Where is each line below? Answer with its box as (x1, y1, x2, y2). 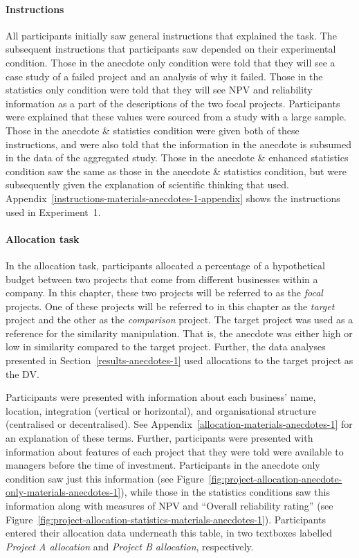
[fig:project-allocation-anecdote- (208, 471, 342, 485)
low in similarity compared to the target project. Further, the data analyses (6, 339, 326, 354)
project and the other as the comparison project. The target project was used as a (6, 312, 353, 327)
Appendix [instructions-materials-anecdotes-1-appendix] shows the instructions (6, 190, 340, 205)
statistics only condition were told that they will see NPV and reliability (6, 82, 313, 97)
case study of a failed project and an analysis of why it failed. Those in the (6, 69, 323, 83)
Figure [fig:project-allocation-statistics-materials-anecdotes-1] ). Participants (6, 512, 326, 526)
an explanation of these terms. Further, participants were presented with (6, 431, 313, 445)
